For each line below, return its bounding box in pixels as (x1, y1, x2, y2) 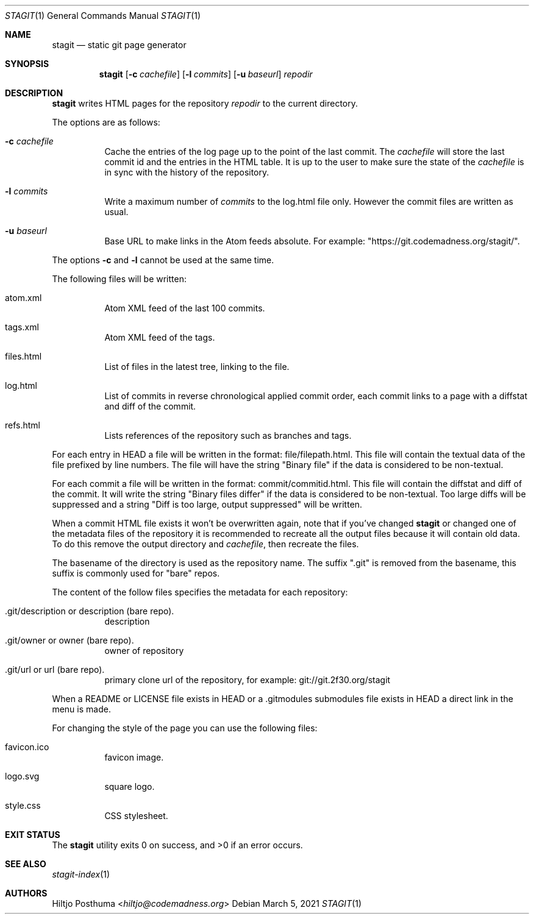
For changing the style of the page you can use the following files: (52, 723, 318, 733)
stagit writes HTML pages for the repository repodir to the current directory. (52, 98, 358, 108)
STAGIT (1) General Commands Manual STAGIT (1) (5, 10, 201, 21)
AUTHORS (5, 888, 48, 898)
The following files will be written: (52, 274, 187, 284)
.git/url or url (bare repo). (5, 664, 105, 675)
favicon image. (104, 752, 164, 762)
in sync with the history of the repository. (104, 167, 269, 177)
